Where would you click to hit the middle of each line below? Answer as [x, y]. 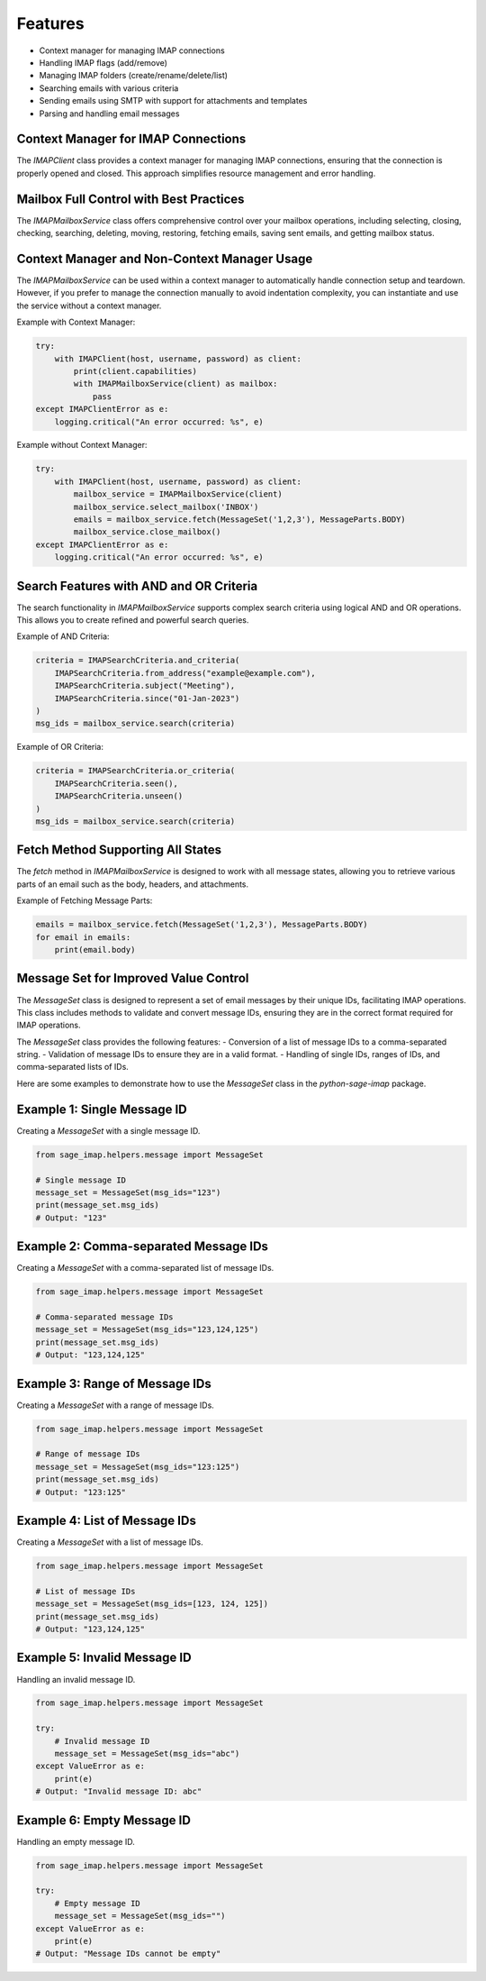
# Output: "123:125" [81, 1492]
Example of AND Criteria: [63, 636]
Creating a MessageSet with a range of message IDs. [116, 1405]
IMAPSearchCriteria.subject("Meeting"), [145, 686]
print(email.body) [95, 949]
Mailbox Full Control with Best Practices [130, 199]
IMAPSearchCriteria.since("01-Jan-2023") [147, 698]
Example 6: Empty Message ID [103, 1820]
